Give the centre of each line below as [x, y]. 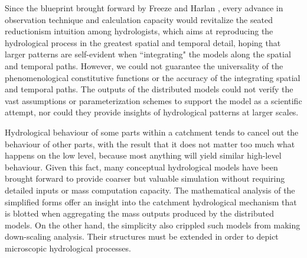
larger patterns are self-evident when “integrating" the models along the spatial [148, 54]
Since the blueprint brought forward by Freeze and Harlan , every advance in [144, 8]
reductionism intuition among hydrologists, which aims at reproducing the [139, 31]
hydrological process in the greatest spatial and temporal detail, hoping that [143, 42]
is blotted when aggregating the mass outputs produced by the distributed [139, 213]
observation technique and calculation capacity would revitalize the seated [139, 19]
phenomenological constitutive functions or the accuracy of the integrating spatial [153, 77]
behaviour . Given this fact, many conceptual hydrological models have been [141, 167]
